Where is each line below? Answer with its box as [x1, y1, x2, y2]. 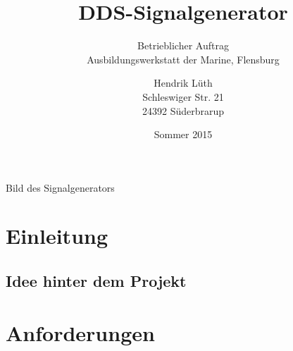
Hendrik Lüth [154, 75, 213, 90]
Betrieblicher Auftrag [137, 38, 229, 53]
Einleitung [6, 221, 108, 250]
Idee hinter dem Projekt [6, 270, 187, 292]
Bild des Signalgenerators [6, 180, 115, 195]
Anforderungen [6, 318, 155, 347]
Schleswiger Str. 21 [142, 89, 224, 104]
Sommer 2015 [154, 127, 213, 142]
